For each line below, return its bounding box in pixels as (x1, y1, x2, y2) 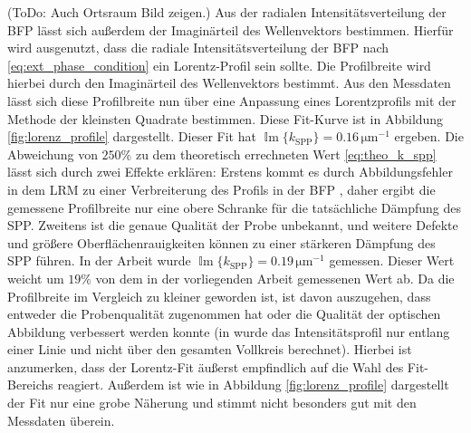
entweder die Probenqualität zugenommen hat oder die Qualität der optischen (7, 304, 441, 323)
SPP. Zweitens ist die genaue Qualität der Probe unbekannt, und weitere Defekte (7, 216, 458, 235)
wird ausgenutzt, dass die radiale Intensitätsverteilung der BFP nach (7, 38, 389, 57)
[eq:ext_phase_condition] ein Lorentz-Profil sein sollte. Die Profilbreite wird (7, 55, 431, 74)
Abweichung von (7, 144, 98, 163)
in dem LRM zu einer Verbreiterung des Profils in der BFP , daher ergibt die (7, 179, 436, 198)
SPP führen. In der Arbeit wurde (7, 251, 191, 270)
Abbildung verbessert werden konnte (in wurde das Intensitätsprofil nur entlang (7, 322, 450, 341)
